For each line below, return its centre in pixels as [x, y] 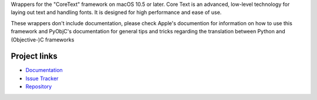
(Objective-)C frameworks [43, 39]
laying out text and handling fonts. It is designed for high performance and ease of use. [116, 12]
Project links [34, 56]
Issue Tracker [42, 78]
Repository [39, 87]
